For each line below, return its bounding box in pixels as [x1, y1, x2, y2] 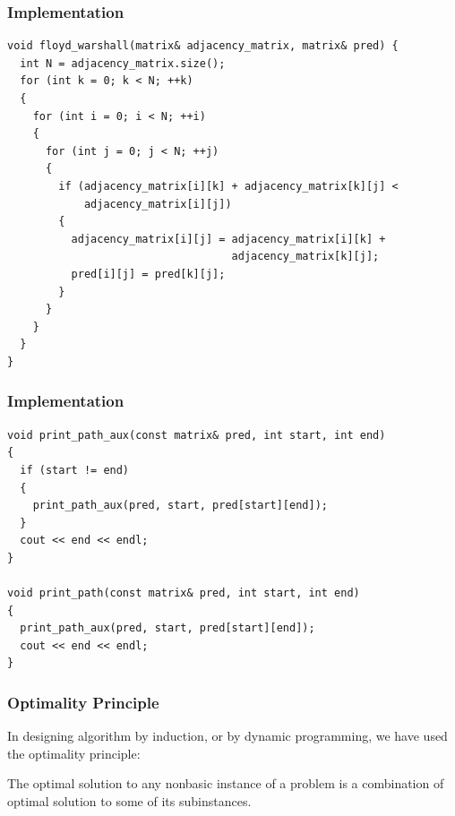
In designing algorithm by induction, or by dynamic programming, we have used [7, 726, 448, 745]
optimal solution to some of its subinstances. [7, 792, 252, 811]
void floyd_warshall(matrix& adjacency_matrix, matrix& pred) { [7, 39, 399, 53]
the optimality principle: [7, 743, 141, 762]
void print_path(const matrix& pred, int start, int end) [7, 587, 360, 600]
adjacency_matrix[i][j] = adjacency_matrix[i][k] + [71, 232, 386, 245]
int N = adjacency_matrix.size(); [20, 56, 226, 70]
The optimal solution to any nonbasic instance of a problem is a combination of [7, 774, 444, 793]
